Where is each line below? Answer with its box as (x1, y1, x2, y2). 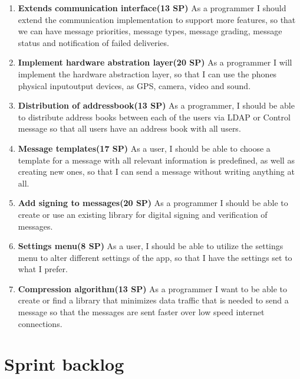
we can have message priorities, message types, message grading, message (18, 25, 282, 37)
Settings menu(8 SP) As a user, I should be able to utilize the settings (18, 240, 283, 252)
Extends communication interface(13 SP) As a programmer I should (18, 2, 286, 14)
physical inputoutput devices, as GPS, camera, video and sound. (18, 79, 251, 92)
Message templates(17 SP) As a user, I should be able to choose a (18, 142, 271, 154)
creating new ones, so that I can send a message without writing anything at (18, 165, 295, 178)
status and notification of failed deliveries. (18, 36, 169, 48)
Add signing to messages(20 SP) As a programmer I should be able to (18, 197, 288, 209)
